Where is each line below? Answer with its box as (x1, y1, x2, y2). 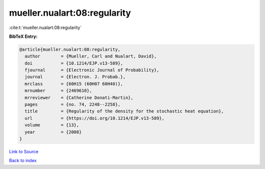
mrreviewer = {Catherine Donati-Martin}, (25, 95, 133, 100)
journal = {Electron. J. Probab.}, (25, 74, 126, 80)
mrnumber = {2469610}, (25, 88, 92, 93)
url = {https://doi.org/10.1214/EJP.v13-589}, (25, 115, 164, 121)
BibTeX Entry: (9, 33, 38, 39)
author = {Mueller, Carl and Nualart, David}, (25, 54, 157, 59)
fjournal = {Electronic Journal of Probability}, (25, 67, 159, 73)
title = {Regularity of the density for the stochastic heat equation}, (25, 109, 224, 114)
